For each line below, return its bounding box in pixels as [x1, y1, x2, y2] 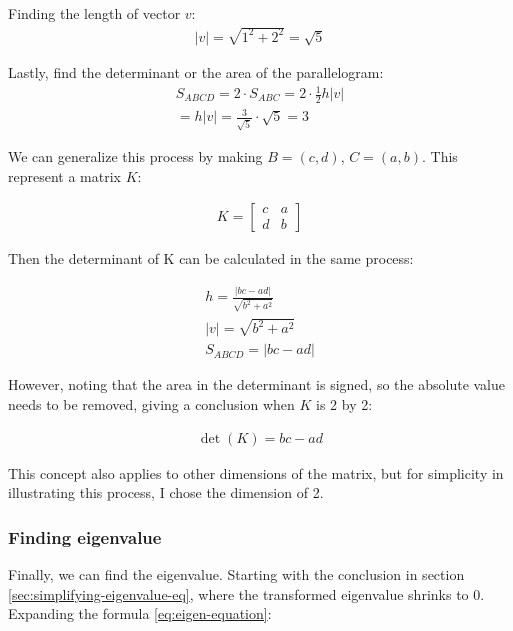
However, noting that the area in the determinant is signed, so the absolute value [8, 374, 506, 395]
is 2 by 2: [316, 393, 373, 414]
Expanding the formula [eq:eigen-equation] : [8, 603, 272, 624]
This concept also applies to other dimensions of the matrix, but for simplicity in [8, 462, 504, 483]
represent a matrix [8, 165, 121, 186]
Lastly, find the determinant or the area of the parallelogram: [8, 61, 384, 82]
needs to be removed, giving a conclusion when [8, 393, 295, 414]
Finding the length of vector [8, 3, 181, 23]
